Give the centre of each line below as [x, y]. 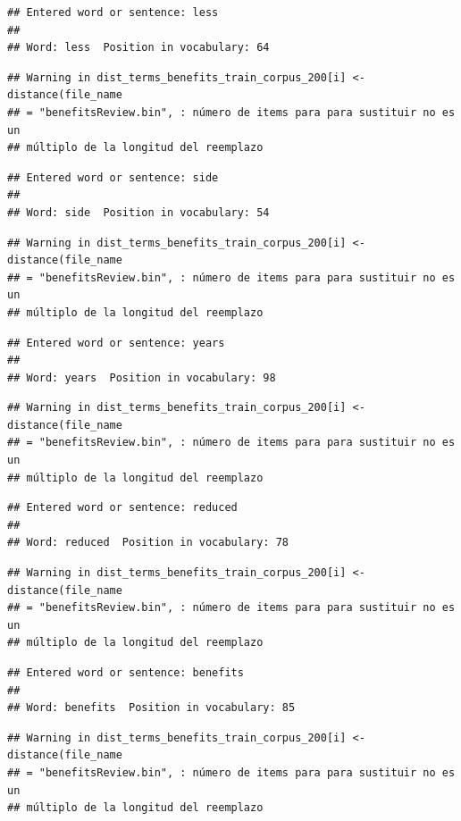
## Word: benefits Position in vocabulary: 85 [151, 708]
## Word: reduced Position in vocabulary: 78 [148, 543]
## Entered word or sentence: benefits [126, 673]
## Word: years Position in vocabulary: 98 [142, 377]
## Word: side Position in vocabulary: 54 [138, 212]
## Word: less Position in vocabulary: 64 [138, 48]
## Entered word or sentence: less [113, 13]
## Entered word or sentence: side [113, 177]
